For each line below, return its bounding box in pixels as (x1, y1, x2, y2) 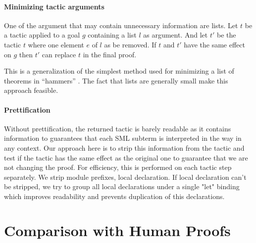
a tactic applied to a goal (4, 30, 80, 40)
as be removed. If (104, 39, 156, 49)
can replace (42, 49, 76, 59)
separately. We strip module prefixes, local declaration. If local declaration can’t (4, 171, 247, 182)
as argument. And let (143, 30, 208, 40)
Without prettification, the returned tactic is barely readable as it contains (4, 123, 231, 133)
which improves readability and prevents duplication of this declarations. (4, 191, 225, 201)
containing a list (88, 30, 137, 40)
